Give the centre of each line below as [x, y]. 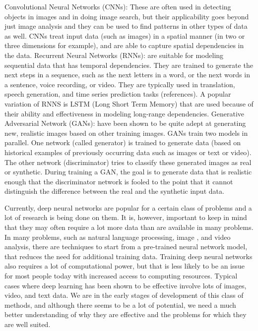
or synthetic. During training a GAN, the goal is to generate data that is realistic [128, 172]
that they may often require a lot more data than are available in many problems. [129, 227]
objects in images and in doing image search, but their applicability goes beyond [127, 16]
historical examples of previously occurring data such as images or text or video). [128, 152]
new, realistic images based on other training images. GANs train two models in [126, 133]
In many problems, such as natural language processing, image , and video [118, 237]
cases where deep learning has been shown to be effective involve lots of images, [126, 285]
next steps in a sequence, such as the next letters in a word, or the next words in [127, 75]
